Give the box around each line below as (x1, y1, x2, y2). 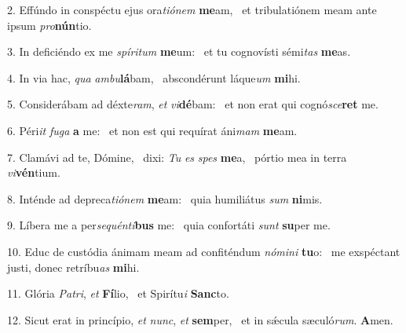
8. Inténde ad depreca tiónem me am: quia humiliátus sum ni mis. (7, 190, 323, 207)
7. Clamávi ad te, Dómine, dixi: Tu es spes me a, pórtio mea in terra (7, 148, 347, 165)
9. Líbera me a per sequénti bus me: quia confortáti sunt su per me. (7, 217, 331, 233)
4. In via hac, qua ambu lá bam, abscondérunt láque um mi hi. (7, 69, 301, 86)
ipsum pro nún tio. (7, 16, 92, 33)
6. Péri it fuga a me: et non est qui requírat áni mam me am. (7, 122, 298, 138)
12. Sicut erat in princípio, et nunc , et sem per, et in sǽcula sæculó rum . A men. (7, 311, 393, 328)
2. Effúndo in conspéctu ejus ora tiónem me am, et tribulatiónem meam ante (7, 2, 377, 17)
